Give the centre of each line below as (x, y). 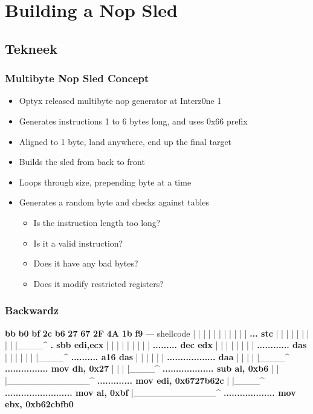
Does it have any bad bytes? (86, 263)
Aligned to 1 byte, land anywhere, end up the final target (125, 141)
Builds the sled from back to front (82, 162)
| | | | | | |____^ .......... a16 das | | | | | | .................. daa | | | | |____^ (147, 356)
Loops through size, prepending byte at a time (105, 182)
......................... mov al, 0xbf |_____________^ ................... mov (150, 392)
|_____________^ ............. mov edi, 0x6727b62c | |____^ (135, 380)
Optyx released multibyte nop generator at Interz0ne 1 (120, 101)
